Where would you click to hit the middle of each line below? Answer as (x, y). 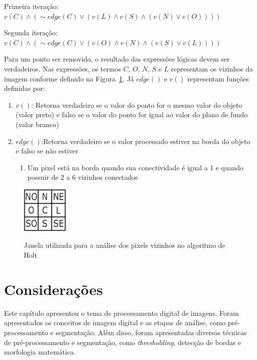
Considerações (54, 289)
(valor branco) (37, 124)
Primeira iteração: (31, 6)
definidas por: (25, 88)
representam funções (218, 78)
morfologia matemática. (40, 352)
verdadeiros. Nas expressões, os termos (63, 68)
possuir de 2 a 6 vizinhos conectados (83, 177)
